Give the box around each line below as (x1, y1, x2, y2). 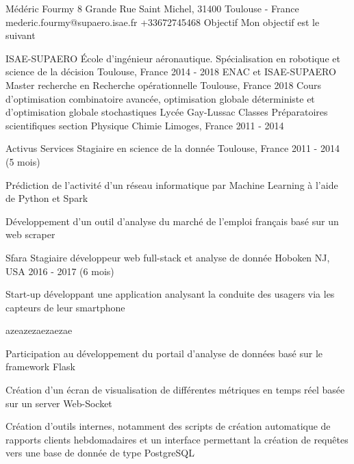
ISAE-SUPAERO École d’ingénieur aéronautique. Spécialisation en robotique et (5, 51, 340, 65)
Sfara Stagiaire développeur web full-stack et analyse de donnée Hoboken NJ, (5, 250, 330, 264)
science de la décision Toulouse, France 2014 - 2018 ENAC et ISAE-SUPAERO (5, 64, 336, 79)
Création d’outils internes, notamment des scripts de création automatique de (5, 419, 331, 433)
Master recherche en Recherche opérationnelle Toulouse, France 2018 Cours (5, 77, 321, 92)
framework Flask (5, 359, 75, 374)
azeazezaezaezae (5, 323, 73, 337)
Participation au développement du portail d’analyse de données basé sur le (5, 346, 323, 360)
